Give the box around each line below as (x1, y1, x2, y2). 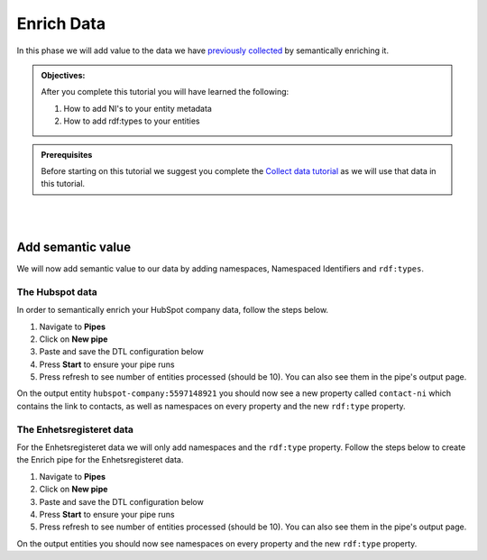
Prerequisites (41, 149, 93, 160)
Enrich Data (16, 14, 106, 33)
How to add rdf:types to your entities (63, 115, 200, 126)
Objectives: (41, 69, 86, 80)
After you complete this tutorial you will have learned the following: (41, 87, 289, 97)
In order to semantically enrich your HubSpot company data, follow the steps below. (16, 305, 329, 316)
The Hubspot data (16, 285, 98, 298)
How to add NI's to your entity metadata (63, 103, 212, 114)
